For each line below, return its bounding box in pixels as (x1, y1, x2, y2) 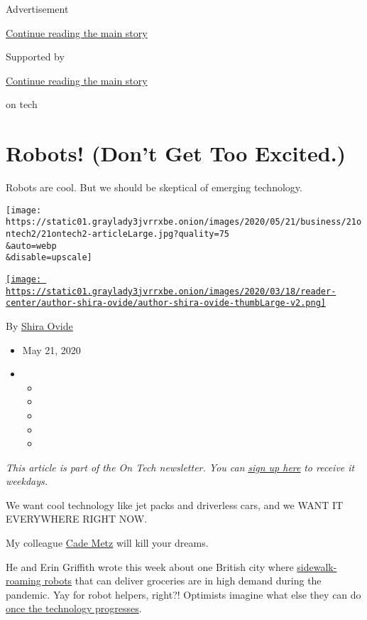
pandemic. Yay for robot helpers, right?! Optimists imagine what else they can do (6, 587, 361, 602)
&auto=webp (6, 240, 57, 251)
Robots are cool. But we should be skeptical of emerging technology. (6, 180, 302, 195)
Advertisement (6, 1, 69, 16)
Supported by (6, 49, 65, 64)
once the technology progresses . (6, 601, 142, 616)
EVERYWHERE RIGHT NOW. (6, 511, 148, 526)
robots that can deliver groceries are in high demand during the (44, 573, 322, 588)
